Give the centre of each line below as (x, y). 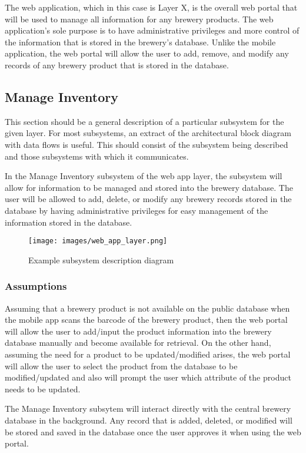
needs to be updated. (43, 388)
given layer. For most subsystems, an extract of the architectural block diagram (148, 133)
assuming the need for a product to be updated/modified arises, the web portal (148, 354)
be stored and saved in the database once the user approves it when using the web (153, 431)
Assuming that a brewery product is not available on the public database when (147, 308)
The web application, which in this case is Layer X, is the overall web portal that (151, 7)
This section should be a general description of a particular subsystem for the (144, 121)
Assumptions (36, 286)
